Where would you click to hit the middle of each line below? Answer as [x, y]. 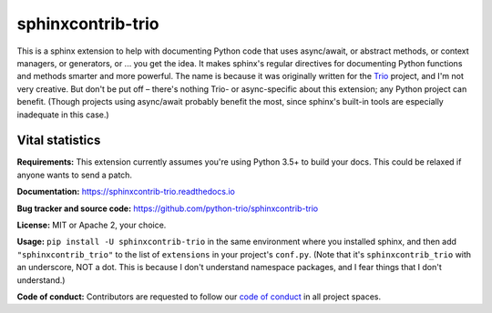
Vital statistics [59, 141]
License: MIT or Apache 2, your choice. [92, 225]
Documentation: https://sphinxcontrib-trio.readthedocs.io [126, 192]
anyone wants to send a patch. [74, 175]
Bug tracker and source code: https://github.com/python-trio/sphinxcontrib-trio [168, 208]
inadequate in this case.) [63, 115]
